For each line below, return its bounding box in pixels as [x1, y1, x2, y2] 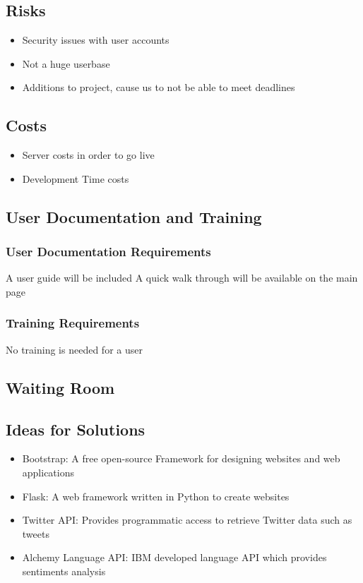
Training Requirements [6, 314, 140, 332]
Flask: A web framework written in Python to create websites [22, 488, 290, 503]
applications [22, 464, 75, 479]
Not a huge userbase [22, 56, 110, 71]
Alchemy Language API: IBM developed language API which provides [22, 550, 327, 565]
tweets [22, 526, 49, 541]
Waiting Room [6, 376, 115, 398]
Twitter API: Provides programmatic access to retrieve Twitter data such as [22, 512, 352, 527]
